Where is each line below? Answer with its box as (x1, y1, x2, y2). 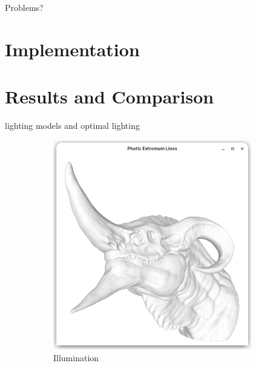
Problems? (5, 1, 44, 13)
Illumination (53, 351, 99, 364)
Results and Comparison (5, 84, 214, 109)
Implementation (5, 36, 140, 61)
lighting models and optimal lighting (5, 119, 140, 132)
